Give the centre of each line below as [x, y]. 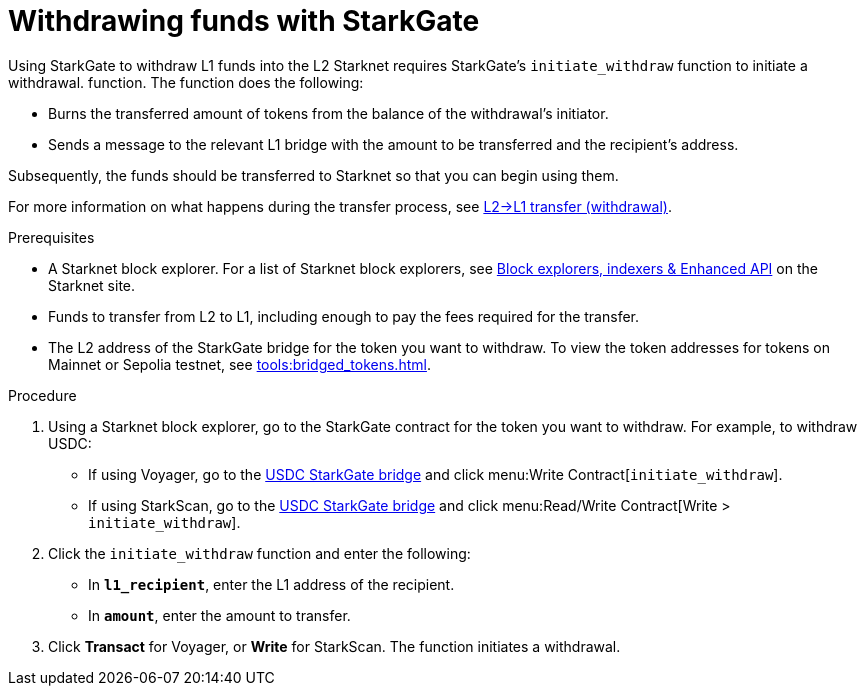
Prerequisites [51, 237]
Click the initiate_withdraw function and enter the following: [259, 553]
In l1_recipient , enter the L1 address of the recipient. [271, 584]
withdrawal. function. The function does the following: [186, 82]
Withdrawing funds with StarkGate [244, 21]
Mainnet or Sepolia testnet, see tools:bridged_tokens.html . [239, 364]
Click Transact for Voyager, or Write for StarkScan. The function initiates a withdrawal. [334, 646]
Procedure [42, 395]
